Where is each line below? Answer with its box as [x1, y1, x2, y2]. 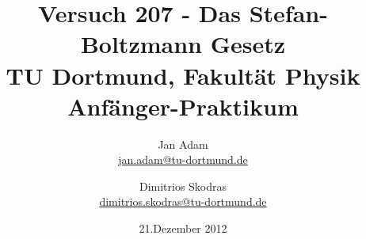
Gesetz [210, 28, 286, 60]
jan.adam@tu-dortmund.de [118, 151, 248, 168]
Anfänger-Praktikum [67, 89, 299, 122]
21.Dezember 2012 [139, 220, 227, 237]
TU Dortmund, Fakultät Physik [6, 59, 360, 91]
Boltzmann [80, 28, 202, 60]
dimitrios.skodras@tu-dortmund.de [99, 193, 267, 210]
